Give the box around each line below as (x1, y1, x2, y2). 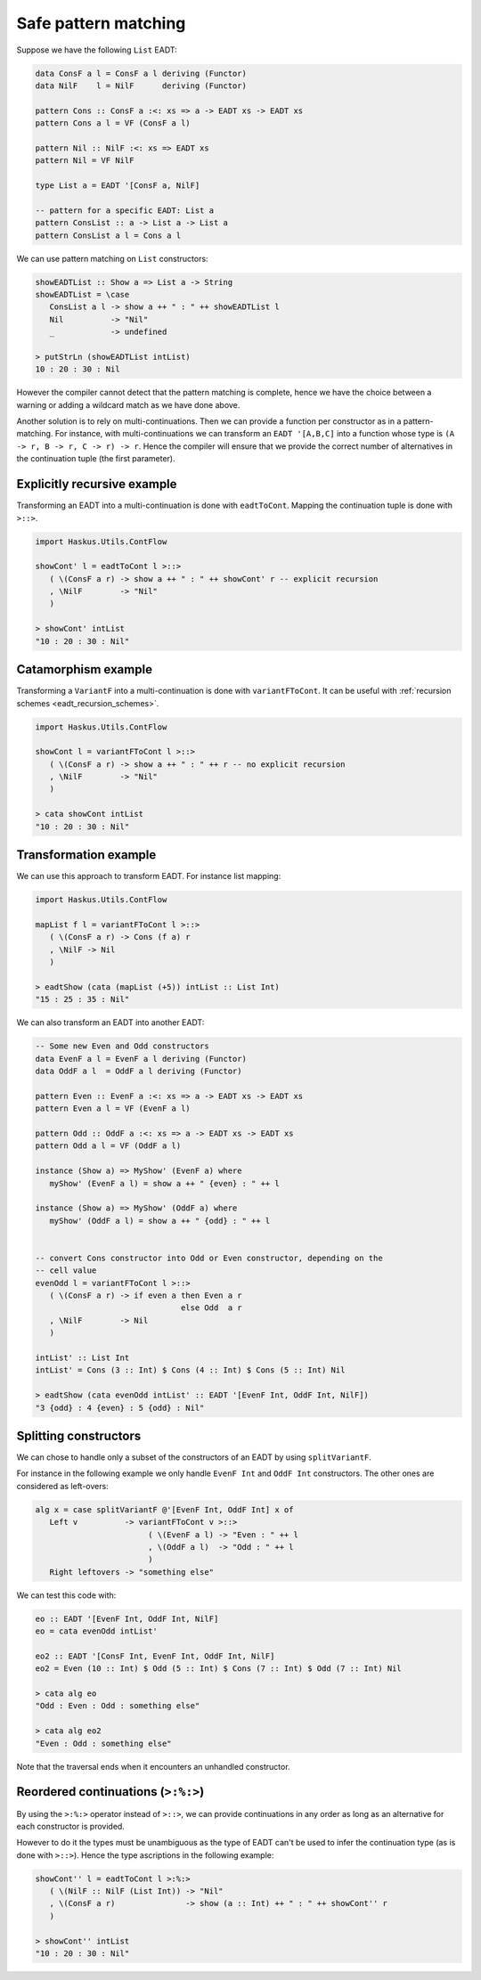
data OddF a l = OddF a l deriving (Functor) (35, 1066, 242, 1077)
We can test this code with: (16, 1590, 117, 1601)
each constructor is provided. (16, 1821, 125, 1831)
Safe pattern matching (16, 13, 186, 33)
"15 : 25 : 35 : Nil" (35, 994, 130, 1005)
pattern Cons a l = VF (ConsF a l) (35, 118, 191, 128)
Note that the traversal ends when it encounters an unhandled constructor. (16, 1761, 290, 1772)
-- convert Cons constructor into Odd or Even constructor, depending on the (35, 1252, 383, 1263)
